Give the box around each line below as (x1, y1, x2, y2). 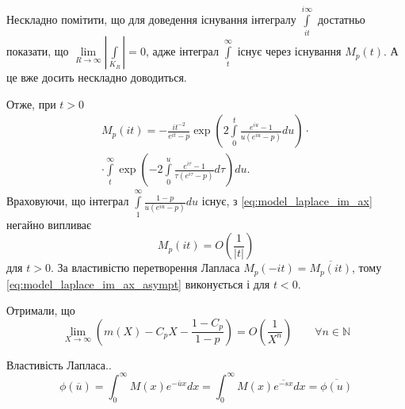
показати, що (6, 43, 69, 59)
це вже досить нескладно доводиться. (6, 69, 187, 86)
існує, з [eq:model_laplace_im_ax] (201, 193, 373, 209)
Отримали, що (6, 302, 75, 319)
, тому (352, 259, 382, 276)
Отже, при (6, 95, 56, 112)
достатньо (317, 10, 365, 27)
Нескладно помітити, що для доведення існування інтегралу (6, 10, 296, 27)
